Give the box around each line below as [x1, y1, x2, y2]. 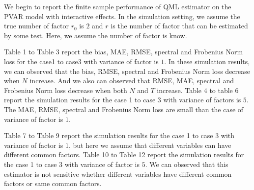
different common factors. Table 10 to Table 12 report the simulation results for [4, 149, 244, 160]
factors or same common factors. [4, 178, 102, 189]
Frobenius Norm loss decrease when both [4, 85, 127, 95]
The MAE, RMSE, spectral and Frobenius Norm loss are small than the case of [4, 104, 244, 114]
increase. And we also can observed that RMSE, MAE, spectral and [29, 75, 234, 86]
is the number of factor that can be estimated [111, 21, 248, 31]
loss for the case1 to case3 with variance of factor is [4, 56, 159, 66]
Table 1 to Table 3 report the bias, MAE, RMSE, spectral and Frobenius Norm [4, 47, 243, 57]
